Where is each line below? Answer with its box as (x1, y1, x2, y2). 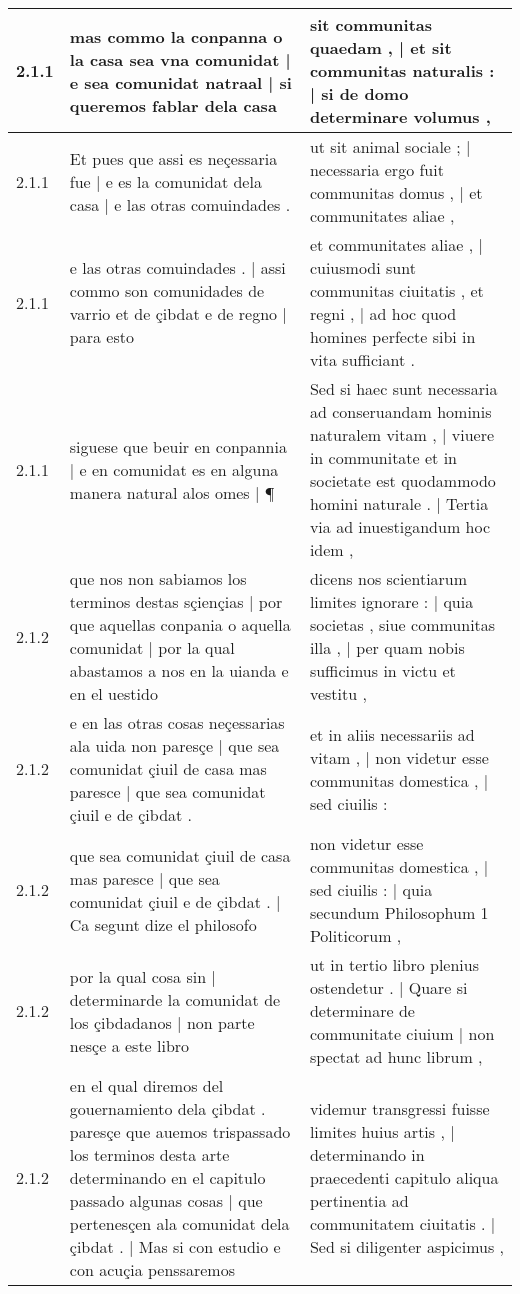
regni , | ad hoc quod (309, 302, 457, 325)
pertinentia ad (309, 1189, 409, 1212)
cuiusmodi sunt (309, 256, 416, 279)
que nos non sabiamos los (69, 567, 247, 590)
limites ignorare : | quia (309, 590, 474, 613)
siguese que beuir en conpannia (69, 434, 287, 458)
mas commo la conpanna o (69, 24, 283, 48)
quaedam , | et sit (309, 36, 452, 59)
